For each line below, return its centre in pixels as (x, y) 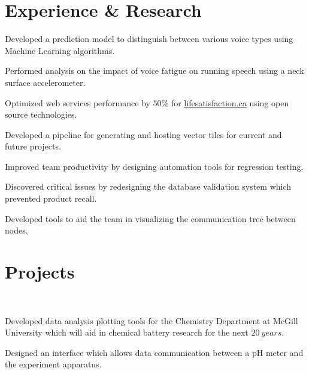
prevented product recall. (51, 198)
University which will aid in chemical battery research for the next (127, 332)
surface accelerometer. (45, 82)
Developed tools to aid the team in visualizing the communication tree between (150, 218)
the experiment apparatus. (53, 364)
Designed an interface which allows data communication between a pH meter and (154, 352)
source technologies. (41, 114)
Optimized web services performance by (78, 102)
